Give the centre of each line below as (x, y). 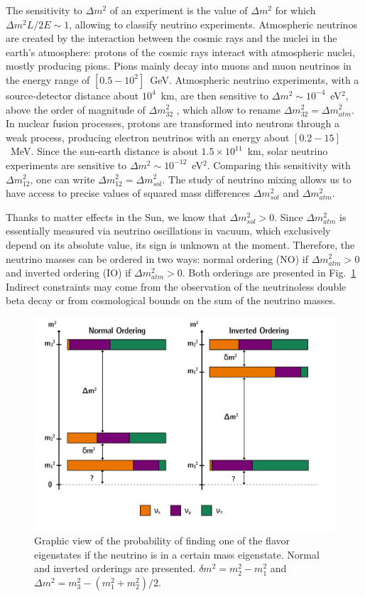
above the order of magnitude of (76, 109)
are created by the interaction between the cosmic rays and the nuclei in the (171, 38)
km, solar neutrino (288, 151)
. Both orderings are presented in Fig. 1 (269, 273)
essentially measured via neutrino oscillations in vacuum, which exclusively (168, 231)
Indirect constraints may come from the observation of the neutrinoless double (176, 286)
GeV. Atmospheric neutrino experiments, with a (255, 79)
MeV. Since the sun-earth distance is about (104, 151)
